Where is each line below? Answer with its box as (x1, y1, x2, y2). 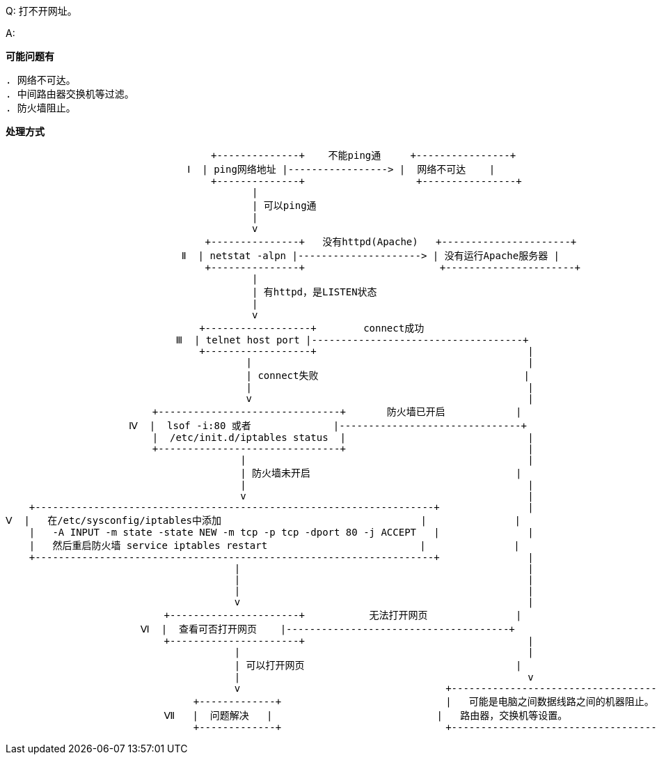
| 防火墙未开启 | (240, 467, 522, 479)
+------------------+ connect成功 (199, 323, 425, 334)
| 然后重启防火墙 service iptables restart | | (29, 540, 520, 551)
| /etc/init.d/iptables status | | (152, 432, 534, 443)
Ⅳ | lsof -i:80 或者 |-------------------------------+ (129, 420, 527, 431)
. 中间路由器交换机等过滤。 (6, 88, 134, 100)
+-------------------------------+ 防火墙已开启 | (152, 406, 522, 417)
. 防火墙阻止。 (6, 102, 76, 114)
